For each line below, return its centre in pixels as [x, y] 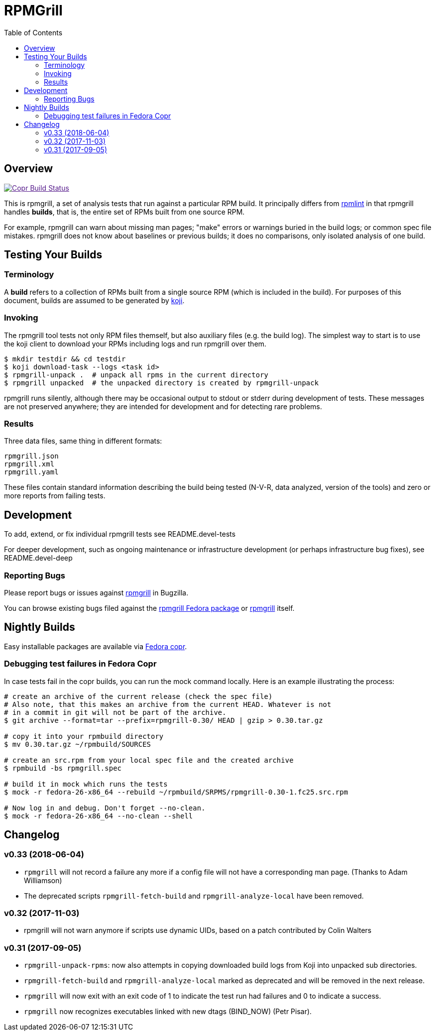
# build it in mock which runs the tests [86, 784]
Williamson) [43, 880]
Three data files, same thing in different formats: [83, 441]
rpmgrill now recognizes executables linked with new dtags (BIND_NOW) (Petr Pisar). [168, 1012]
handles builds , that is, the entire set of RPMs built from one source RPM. [124, 212]
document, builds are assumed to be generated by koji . [94, 300]
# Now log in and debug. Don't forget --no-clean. [105, 808]
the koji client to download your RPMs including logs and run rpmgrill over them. [135, 344]
